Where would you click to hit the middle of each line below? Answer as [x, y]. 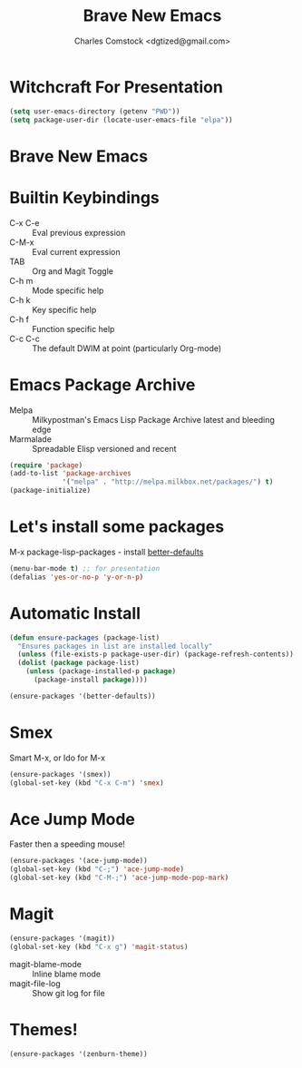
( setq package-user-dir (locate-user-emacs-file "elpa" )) [121, 120]
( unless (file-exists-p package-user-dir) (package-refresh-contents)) [156, 654]
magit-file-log [35, 983]
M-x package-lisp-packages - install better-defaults [107, 552]
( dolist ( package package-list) [79, 663]
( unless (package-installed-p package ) [101, 671]
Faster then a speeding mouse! [67, 844]
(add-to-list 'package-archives [70, 474]
